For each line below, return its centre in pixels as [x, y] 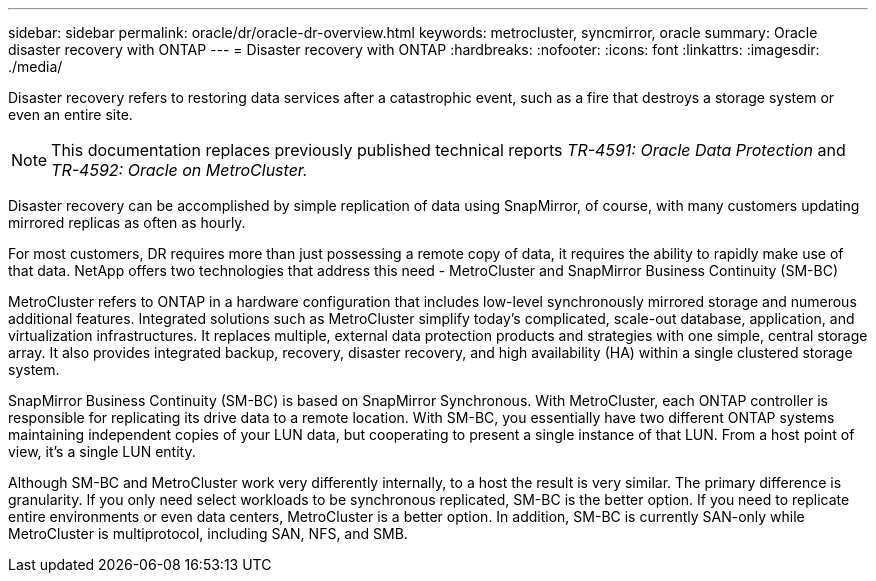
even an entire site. [70, 114]
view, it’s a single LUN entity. [102, 451]
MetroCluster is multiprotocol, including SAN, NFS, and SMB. [208, 533]
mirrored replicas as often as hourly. [127, 222]
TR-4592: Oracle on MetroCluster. [179, 170]
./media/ [35, 66]
